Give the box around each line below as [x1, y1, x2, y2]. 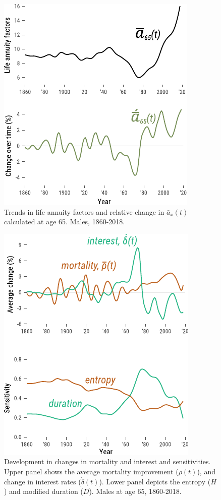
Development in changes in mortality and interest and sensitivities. [4, 456, 211, 467]
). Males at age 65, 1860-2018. [89, 486, 182, 496]
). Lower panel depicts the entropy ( [99, 476, 211, 486]
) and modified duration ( [4, 486, 83, 496]
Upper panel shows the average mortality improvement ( [4, 466, 179, 476]
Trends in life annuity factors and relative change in [4, 206, 164, 217]
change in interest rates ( [4, 476, 81, 486]
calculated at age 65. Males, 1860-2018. [4, 216, 125, 227]
